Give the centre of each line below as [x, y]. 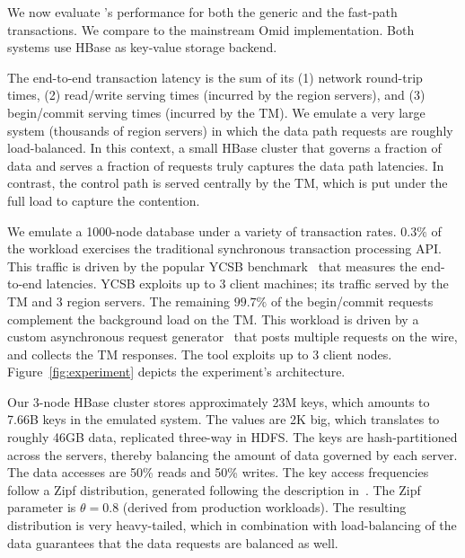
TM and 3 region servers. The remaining [119, 301]
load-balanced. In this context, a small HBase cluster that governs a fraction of [224, 148]
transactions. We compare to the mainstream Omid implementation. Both [211, 29]
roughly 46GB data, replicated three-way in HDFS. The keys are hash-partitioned [232, 437]
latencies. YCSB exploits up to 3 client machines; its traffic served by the [247, 283]
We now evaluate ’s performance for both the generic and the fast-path [202, 12]
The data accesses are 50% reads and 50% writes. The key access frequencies [218, 472]
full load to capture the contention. [104, 200]
